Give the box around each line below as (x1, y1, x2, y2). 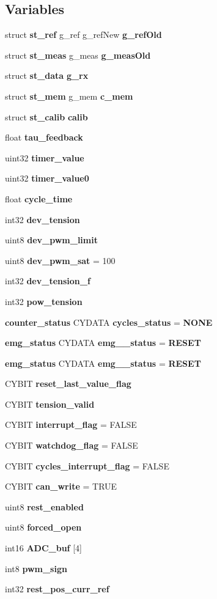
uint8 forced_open (5, 521, 82, 534)
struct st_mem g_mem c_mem (5, 89, 133, 102)
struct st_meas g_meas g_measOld (5, 48, 151, 61)
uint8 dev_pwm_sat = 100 (5, 254, 116, 266)
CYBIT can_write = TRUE (5, 480, 117, 493)
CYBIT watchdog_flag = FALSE (5, 439, 138, 452)
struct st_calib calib (5, 110, 88, 123)
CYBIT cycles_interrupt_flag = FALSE (5, 459, 169, 472)
